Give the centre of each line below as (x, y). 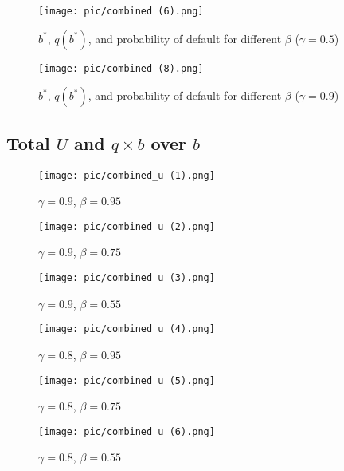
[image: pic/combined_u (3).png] (127, 278)
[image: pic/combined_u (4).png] (127, 329)
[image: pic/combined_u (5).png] (127, 380)
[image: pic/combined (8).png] (121, 68)
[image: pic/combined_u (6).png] (127, 431)
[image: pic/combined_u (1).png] (127, 175)
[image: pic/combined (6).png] (121, 11)
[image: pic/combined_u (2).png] (127, 226)
